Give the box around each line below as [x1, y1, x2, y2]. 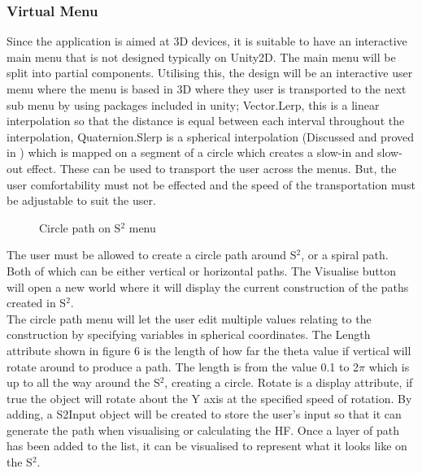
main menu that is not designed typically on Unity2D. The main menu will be [7, 48, 396, 65]
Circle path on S [39, 219, 121, 236]
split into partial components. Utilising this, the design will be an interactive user [7, 64, 413, 81]
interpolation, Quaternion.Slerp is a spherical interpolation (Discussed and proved [7, 128, 415, 145]
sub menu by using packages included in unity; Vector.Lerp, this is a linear [7, 96, 380, 113]
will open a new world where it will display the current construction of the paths [7, 278, 409, 295]
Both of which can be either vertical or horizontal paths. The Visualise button [7, 262, 396, 279]
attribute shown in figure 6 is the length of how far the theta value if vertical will [7, 341, 411, 358]
